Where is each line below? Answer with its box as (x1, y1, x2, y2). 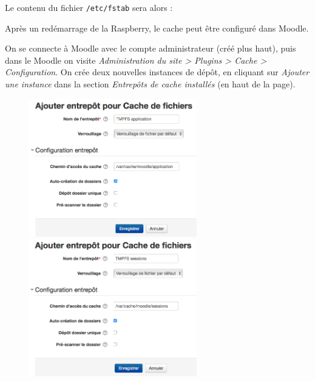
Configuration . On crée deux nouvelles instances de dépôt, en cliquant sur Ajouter (5, 66, 310, 78)
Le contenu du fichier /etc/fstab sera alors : (5, 1, 173, 13)
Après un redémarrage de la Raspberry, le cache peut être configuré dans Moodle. (5, 21, 309, 34)
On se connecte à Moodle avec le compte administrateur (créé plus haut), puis (5, 42, 296, 55)
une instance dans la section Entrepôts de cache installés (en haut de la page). (5, 78, 296, 90)
